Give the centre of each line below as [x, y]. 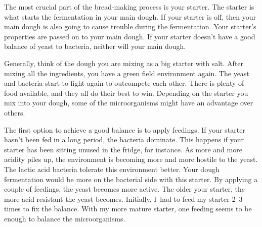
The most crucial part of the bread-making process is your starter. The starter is [129, 7]
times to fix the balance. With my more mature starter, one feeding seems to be [128, 209]
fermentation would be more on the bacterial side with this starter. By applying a [131, 179]
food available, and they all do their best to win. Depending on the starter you [126, 93]
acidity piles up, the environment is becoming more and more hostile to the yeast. [131, 159]
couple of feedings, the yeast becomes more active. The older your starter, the [125, 189]
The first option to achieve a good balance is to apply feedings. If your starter [125, 129]
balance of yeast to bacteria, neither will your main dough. [95, 46]
